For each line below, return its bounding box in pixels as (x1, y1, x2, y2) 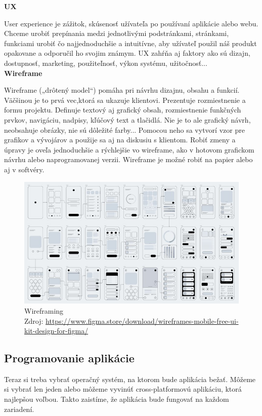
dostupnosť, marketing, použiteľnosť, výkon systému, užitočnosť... (4, 57, 207, 68)
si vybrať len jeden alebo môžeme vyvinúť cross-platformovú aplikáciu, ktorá (4, 384, 242, 394)
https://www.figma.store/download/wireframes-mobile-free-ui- (46, 315, 239, 326)
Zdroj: (24, 315, 43, 326)
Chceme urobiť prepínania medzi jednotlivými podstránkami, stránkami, (4, 28, 229, 39)
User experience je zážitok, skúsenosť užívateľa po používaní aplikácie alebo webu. (4, 18, 258, 28)
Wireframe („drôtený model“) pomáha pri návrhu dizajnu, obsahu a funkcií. (4, 85, 240, 95)
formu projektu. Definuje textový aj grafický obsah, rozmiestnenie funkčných (4, 104, 241, 115)
